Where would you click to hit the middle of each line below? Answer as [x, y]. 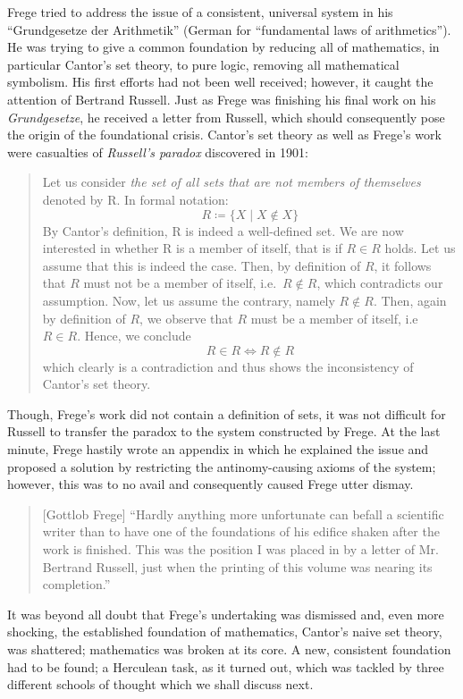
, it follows [403, 265]
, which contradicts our [380, 283]
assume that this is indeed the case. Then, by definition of [202, 265]
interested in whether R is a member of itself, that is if [192, 248]
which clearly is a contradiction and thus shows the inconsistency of [228, 366]
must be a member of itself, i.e [334, 318]
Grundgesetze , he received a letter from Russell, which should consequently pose [226, 117]
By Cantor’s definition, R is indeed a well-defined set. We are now [223, 230]
